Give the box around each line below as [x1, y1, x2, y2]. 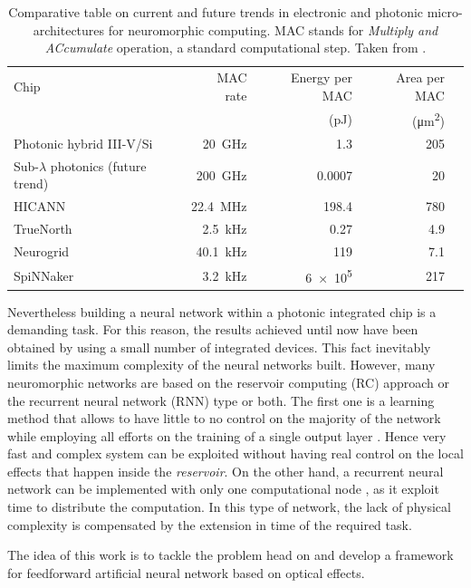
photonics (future [50, 156, 147, 175]
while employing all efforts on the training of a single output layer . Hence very [7, 426, 447, 445]
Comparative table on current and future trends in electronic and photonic [8, 3, 424, 21]
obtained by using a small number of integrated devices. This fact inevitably [7, 337, 431, 356]
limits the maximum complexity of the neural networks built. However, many [7, 355, 436, 374]
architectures [33, 20, 105, 39]
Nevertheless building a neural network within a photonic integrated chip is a [7, 302, 437, 321]
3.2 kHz [202, 265, 247, 284]
